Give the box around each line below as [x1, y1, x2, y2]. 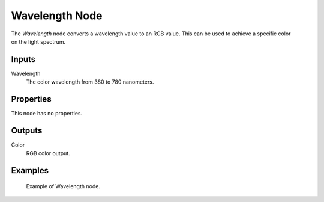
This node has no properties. [11, 110, 83, 117]
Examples [11, 165, 49, 176]
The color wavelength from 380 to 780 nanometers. [26, 78, 154, 85]
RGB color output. [26, 150, 70, 157]
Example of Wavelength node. [26, 182, 100, 189]
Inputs [11, 54, 36, 64]
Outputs [11, 125, 43, 135]
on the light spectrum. [11, 38, 66, 45]
